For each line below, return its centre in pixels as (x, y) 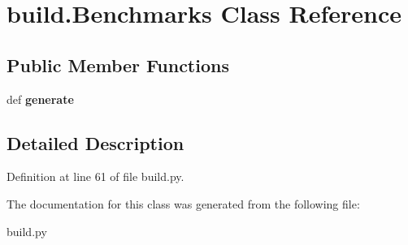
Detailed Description (95, 142)
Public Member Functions (118, 64)
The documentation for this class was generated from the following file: (183, 203)
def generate (40, 99)
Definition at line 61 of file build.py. (95, 176)
